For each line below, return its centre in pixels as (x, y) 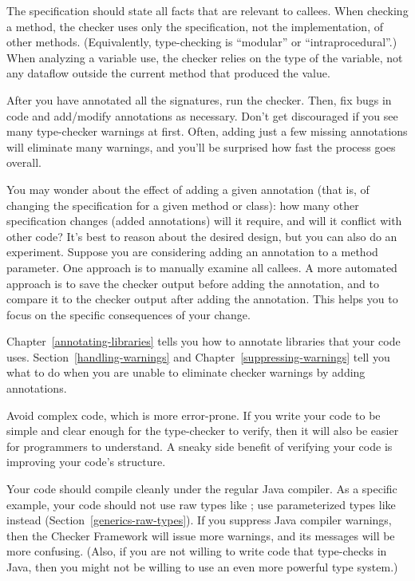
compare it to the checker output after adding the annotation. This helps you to (202, 299)
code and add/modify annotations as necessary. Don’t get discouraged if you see (202, 115)
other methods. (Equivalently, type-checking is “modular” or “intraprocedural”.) (202, 42)
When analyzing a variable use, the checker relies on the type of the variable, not (205, 57)
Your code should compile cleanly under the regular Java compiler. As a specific (202, 489)
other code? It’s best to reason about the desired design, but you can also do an (202, 236)
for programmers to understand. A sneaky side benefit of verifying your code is (200, 446)
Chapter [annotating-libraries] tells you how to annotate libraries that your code (204, 341)
